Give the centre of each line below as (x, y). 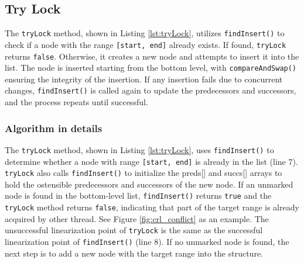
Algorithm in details (54, 128)
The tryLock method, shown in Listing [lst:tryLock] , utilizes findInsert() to (145, 33)
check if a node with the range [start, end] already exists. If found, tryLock (146, 44)
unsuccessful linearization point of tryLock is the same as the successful (134, 230)
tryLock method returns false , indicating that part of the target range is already (152, 207)
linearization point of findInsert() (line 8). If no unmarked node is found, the (147, 242)
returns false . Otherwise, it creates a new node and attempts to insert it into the (152, 56)
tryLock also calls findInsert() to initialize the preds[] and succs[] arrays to (144, 173)
